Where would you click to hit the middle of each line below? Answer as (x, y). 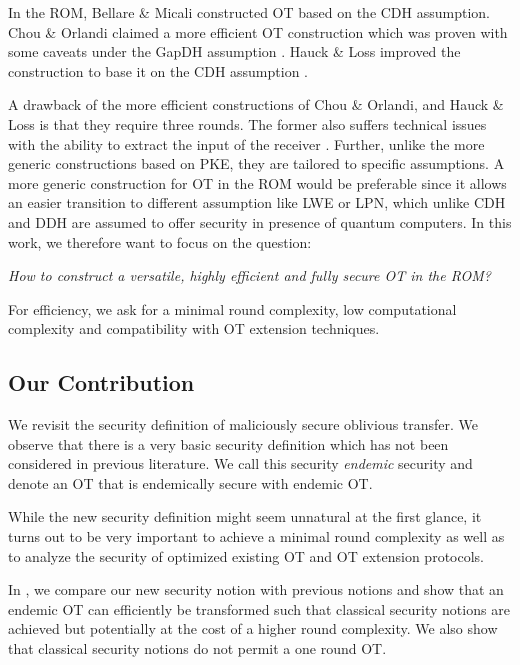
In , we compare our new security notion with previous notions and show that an (256, 589)
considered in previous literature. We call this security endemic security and (240, 463)
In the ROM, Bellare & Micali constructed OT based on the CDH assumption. (249, 12)
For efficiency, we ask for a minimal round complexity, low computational (232, 308)
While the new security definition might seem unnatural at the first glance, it (245, 516)
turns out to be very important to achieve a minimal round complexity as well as (256, 536)
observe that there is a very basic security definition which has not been (228, 443)
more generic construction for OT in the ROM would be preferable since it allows (257, 182)
